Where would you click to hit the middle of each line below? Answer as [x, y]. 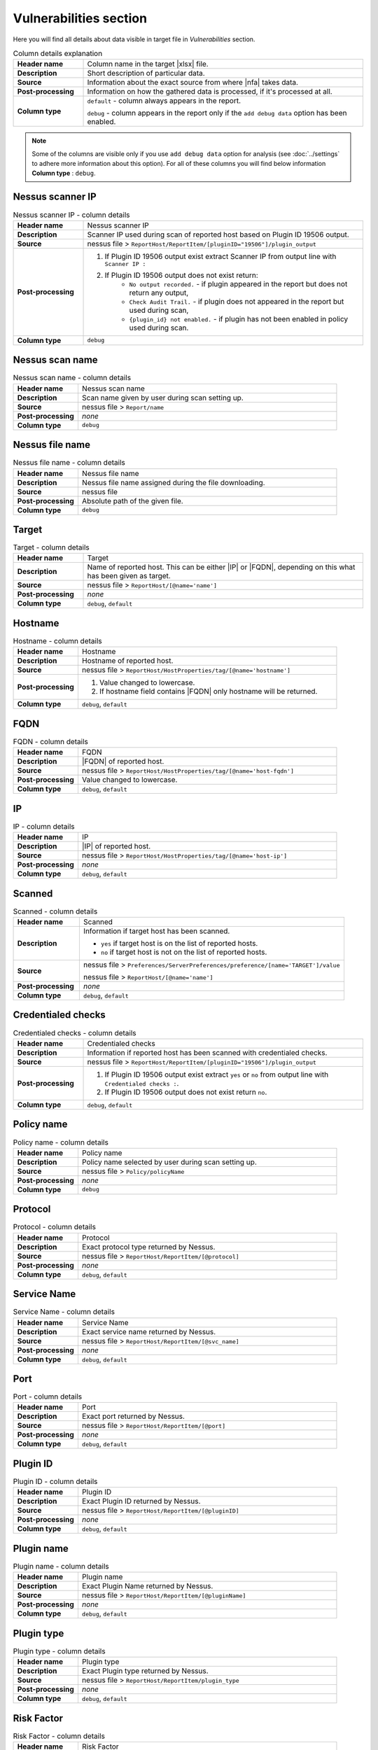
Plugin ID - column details [55, 1482]
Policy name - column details [61, 1142]
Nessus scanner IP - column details [71, 215]
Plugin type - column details [59, 1651]
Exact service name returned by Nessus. [149, 1331]
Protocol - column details [54, 1227]
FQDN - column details [51, 742]
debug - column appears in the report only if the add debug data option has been [217, 113]
